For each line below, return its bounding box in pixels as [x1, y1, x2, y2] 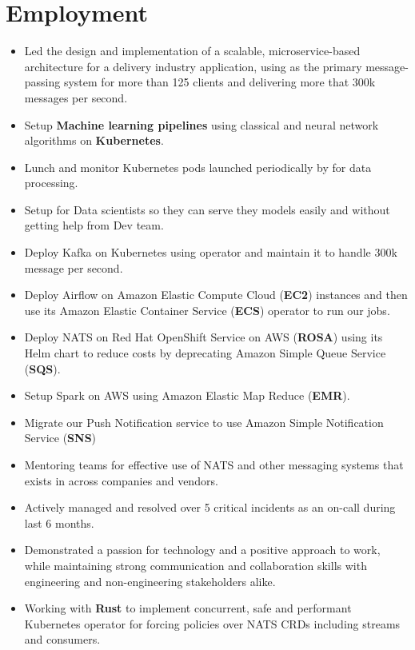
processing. [24, 174, 78, 191]
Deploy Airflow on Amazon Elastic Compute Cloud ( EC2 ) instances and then [24, 286, 408, 303]
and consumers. [24, 631, 101, 648]
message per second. [24, 259, 123, 276]
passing [24, 74, 61, 90]
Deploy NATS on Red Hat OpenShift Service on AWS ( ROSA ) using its [24, 329, 383, 345]
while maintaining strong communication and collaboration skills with [24, 556, 367, 573]
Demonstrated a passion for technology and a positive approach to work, [24, 541, 381, 558]
